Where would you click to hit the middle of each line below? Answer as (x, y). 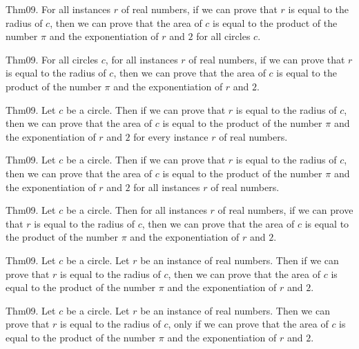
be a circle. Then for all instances (136, 210)
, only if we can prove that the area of (248, 324)
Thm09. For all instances (58, 9)
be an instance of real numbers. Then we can (235, 310)
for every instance (171, 136)
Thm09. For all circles (52, 59)
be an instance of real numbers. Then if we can (240, 260)
